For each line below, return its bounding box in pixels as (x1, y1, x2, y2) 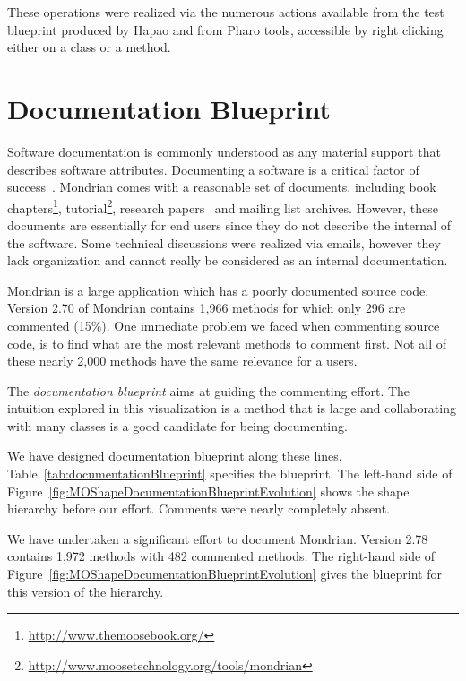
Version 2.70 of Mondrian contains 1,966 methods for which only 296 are (7, 298, 406, 317)
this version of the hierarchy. (7, 582, 164, 600)
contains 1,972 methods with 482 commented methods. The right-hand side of (7, 547, 436, 565)
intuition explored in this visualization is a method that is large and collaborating (7, 399, 456, 418)
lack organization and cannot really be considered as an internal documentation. (7, 251, 448, 270)
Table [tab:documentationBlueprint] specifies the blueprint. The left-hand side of (7, 464, 453, 483)
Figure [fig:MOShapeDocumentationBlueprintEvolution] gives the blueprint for (7, 565, 442, 583)
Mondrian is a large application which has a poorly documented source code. (7, 280, 429, 299)
